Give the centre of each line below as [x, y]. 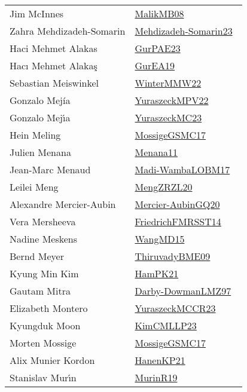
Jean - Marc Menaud [50, 169]
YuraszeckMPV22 [172, 100]
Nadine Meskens [44, 239]
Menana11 [156, 152]
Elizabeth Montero [49, 308]
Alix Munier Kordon [52, 360]
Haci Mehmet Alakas [54, 48]
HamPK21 [157, 273]
